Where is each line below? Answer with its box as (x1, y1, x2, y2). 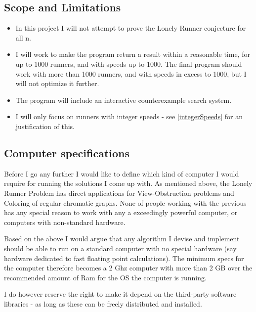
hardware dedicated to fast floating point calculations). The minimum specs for (4, 253, 244, 263)
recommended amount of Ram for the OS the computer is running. (4, 272, 207, 282)
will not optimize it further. (15, 78, 99, 89)
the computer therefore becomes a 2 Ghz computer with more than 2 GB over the (4, 263, 253, 273)
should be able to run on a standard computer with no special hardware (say (4, 243, 237, 253)
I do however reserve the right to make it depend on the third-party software (4, 289, 237, 299)
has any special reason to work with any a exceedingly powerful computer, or (4, 207, 238, 218)
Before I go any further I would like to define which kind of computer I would (4, 168, 239, 178)
